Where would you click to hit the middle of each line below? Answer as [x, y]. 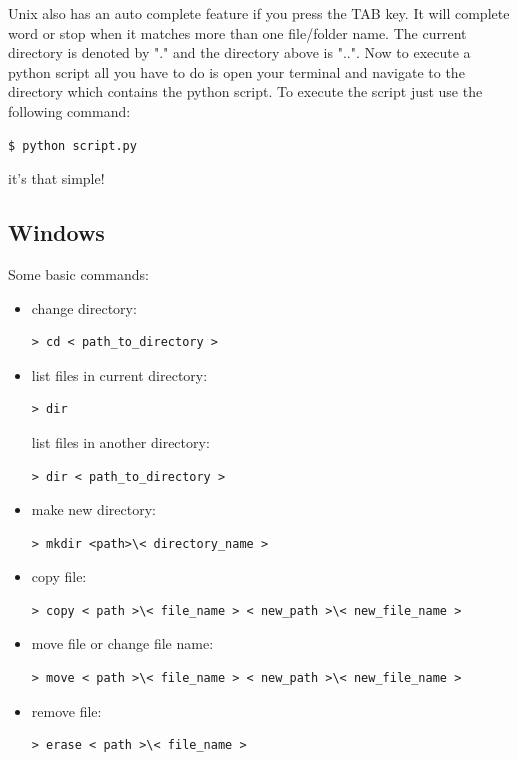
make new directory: [93, 509]
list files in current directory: [119, 374]
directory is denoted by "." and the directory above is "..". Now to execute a [239, 52]
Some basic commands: [78, 273]
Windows [56, 232]
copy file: [59, 576]
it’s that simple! [56, 178]
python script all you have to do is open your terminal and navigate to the [236, 71]
